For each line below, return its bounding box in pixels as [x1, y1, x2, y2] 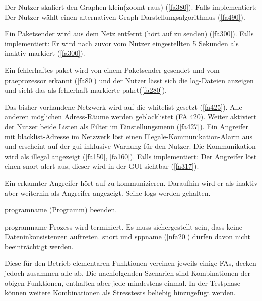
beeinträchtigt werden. [5, 241, 74, 251]
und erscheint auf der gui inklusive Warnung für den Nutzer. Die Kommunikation [5, 141, 256, 152]
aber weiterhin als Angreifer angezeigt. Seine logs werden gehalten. [5, 187, 211, 198]
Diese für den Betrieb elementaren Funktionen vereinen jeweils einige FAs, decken [5, 258, 256, 268]
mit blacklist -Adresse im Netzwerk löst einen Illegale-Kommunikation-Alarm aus [5, 131, 253, 141]
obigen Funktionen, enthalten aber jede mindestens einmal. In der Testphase [5, 277, 241, 288]
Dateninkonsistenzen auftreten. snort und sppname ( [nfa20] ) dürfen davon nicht [5, 231, 251, 242]
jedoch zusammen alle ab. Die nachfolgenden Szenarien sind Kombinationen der [5, 268, 251, 278]
